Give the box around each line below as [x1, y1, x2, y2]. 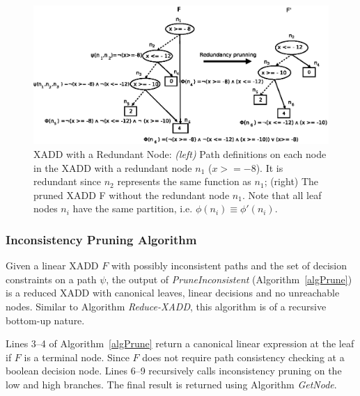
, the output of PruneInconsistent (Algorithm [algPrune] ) [106, 271, 352, 286]
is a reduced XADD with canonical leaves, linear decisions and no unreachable [6, 285, 340, 300]
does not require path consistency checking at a [142, 349, 345, 364]
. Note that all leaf [242, 187, 322, 202]
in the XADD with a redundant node [33, 160, 192, 175]
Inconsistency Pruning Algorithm [6, 230, 197, 248]
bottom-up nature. [6, 312, 85, 327]
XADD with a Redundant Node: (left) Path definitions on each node [33, 146, 327, 161]
